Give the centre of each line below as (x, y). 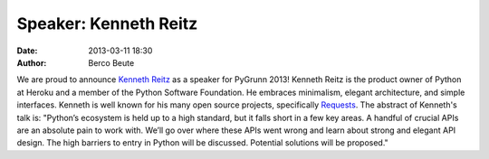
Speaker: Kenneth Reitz (107, 23)
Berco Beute (111, 62)
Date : (27, 51)
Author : (32, 62)
